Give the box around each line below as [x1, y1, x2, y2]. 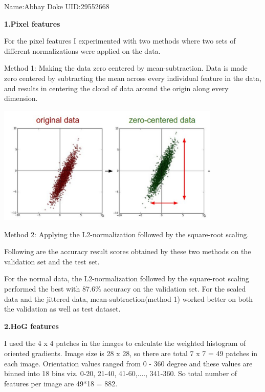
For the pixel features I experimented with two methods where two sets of [4, 35, 236, 46]
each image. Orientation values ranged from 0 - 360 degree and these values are [4, 358, 253, 368]
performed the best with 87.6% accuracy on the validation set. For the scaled [4, 283, 246, 294]
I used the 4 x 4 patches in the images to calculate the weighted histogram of [4, 338, 246, 348]
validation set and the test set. [4, 256, 100, 266]
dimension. [4, 93, 38, 104]
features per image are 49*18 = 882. [4, 378, 118, 388]
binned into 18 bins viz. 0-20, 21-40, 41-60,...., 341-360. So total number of [4, 368, 237, 379]
